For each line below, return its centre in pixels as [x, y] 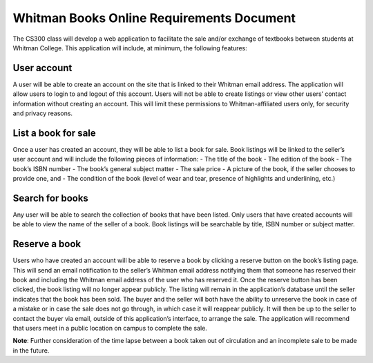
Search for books [51, 198]
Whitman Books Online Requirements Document [154, 18]
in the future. [31, 350]
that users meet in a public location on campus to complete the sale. [110, 328]
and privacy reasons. [42, 113]
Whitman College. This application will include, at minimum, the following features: [130, 48]
